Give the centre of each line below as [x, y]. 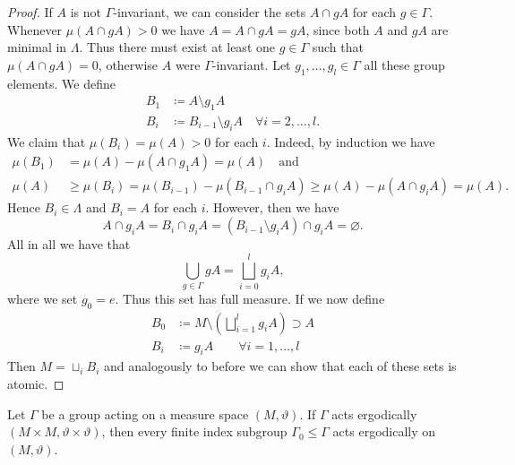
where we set [43, 298]
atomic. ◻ [36, 384]
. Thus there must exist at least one [177, 47]
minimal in [37, 47]
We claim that [47, 141]
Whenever [35, 29]
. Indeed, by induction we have [351, 141]
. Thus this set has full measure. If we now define [250, 298]
